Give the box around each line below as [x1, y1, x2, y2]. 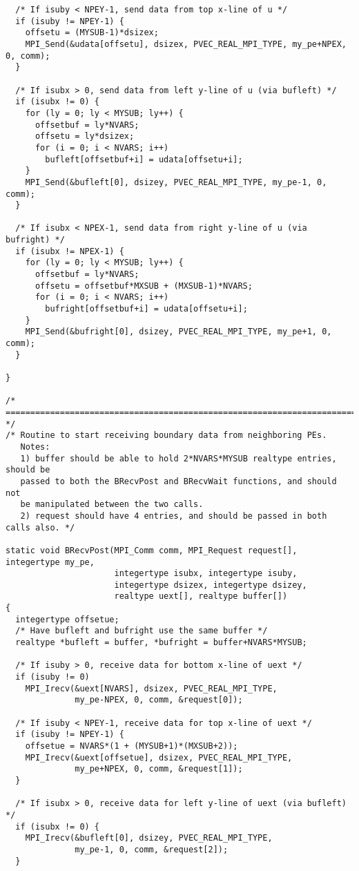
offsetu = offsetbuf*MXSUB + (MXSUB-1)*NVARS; [35, 280, 253, 291]
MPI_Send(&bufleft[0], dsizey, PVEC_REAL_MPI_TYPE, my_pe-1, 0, [25, 177, 327, 187]
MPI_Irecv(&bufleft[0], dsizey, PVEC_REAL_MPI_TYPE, [25, 833, 273, 843]
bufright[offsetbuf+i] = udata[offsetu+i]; [45, 304, 248, 314]
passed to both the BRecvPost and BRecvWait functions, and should [20, 476, 337, 486]
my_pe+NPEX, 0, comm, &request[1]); [75, 764, 243, 774]
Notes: [20, 441, 50, 452]
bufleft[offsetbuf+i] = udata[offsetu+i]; [45, 154, 243, 164]
